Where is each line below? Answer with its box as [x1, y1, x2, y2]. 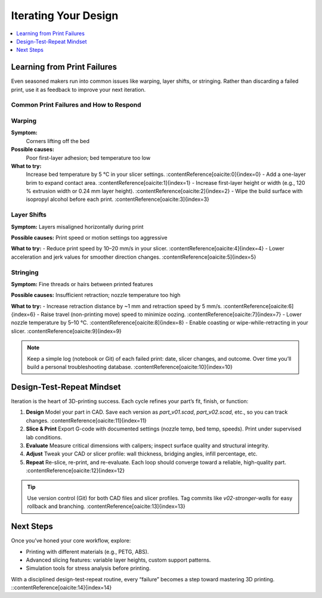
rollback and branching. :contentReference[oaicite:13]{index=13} [27, 503, 186, 510]
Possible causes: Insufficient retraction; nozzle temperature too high [11, 292, 181, 299]
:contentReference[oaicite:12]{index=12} [26, 467, 125, 474]
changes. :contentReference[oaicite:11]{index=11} [26, 417, 147, 424]
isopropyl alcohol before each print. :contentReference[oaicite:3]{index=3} [26, 196, 210, 203]
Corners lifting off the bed [26, 137, 89, 144]
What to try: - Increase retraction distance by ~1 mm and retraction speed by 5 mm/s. [11, 302, 222, 309]
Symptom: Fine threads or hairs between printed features [11, 280, 153, 287]
